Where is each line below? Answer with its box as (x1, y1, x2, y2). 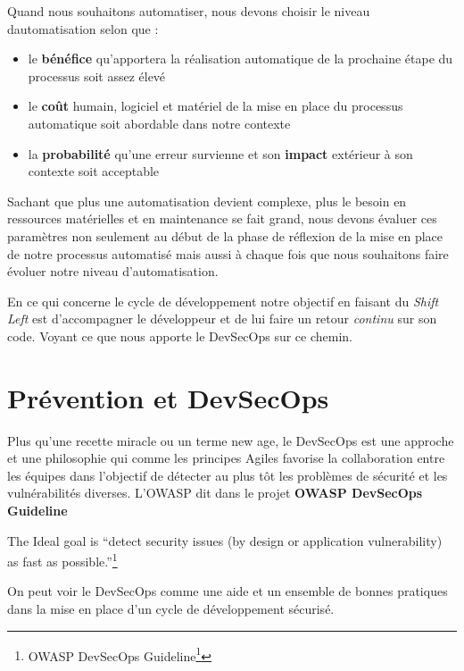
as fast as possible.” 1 (7, 549, 118, 570)
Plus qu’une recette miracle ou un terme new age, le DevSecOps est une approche (7, 431, 454, 449)
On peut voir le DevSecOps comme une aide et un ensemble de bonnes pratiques (7, 582, 448, 600)
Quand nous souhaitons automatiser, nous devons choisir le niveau (7, 2, 370, 20)
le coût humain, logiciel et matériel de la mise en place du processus (28, 96, 403, 115)
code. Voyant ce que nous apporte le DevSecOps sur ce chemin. (7, 326, 353, 345)
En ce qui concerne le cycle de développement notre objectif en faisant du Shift (7, 291, 439, 310)
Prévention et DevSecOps (7, 379, 329, 415)
